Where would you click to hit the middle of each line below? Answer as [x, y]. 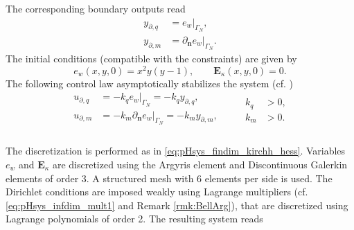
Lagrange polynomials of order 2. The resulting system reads [134, 219]
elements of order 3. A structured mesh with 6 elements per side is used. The [169, 178]
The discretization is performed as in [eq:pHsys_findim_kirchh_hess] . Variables [176, 151]
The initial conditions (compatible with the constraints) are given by [151, 59]
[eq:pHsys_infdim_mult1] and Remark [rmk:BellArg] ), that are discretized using [177, 205]
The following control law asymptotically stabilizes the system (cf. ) [149, 83]
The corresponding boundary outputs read [96, 8]
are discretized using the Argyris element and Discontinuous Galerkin [200, 165]
